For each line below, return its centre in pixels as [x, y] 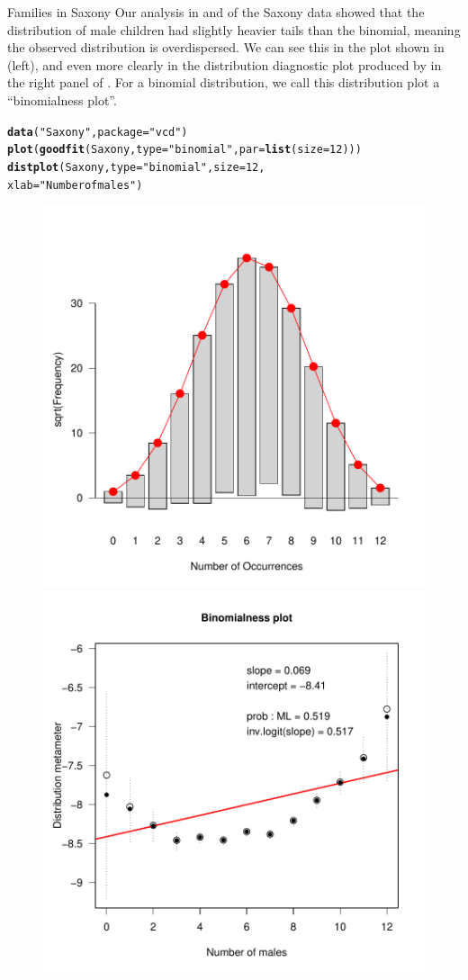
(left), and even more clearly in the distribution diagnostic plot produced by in [225, 64]
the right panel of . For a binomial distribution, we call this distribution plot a [224, 82]
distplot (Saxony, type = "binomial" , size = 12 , [136, 167]
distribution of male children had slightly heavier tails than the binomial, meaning [234, 29]
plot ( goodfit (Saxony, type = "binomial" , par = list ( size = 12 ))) [184, 150]
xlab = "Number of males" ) [75, 185]
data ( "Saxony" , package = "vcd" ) [98, 132]
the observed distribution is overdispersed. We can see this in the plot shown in [226, 47]
